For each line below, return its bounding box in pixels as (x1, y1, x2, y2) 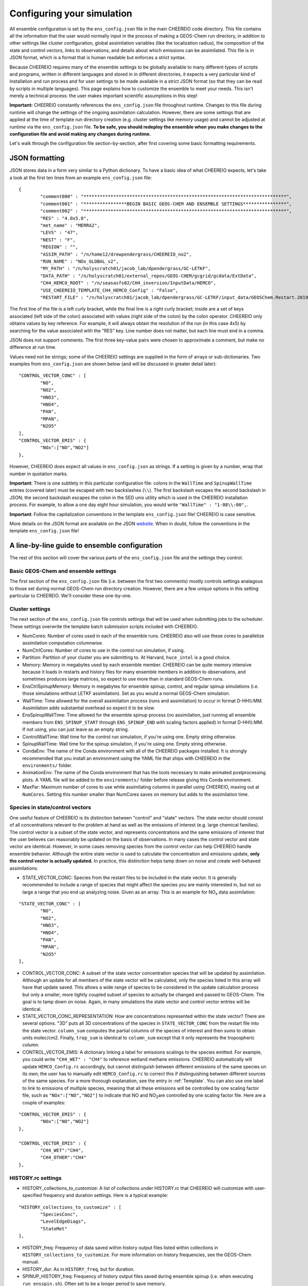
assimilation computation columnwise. (22, 640, 104, 646)
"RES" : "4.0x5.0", (40, 215, 89, 221)
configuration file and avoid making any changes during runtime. (9, 131, 151, 137)
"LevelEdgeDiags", (40, 1219, 87, 1224)
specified (22, 1192, 42, 1199)
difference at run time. (9, 344, 56, 350)
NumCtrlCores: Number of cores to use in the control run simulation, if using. (22, 647, 185, 653)
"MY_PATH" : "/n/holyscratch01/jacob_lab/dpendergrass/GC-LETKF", (40, 265, 211, 272)
